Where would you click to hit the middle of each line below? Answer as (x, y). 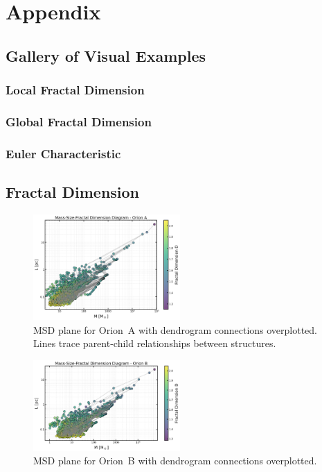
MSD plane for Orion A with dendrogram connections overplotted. (176, 329)
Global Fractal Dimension (79, 121)
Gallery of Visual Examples (106, 55)
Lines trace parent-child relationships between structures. (155, 343)
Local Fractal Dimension (75, 90)
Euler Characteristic (63, 153)
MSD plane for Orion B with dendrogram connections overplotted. (175, 461)
